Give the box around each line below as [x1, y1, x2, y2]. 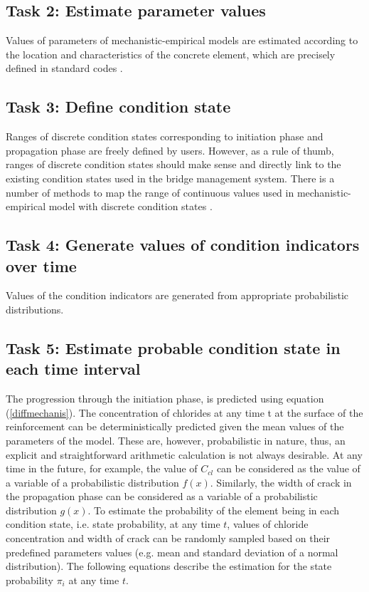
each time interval [6, 358, 141, 380]
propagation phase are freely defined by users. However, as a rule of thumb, [6, 142, 334, 157]
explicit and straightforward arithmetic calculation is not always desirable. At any [6, 447, 363, 462]
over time [6, 254, 77, 276]
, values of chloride [227, 516, 309, 531]
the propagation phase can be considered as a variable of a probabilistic [6, 489, 318, 504]
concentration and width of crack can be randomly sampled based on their [6, 531, 331, 546]
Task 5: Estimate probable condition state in [6, 336, 341, 358]
